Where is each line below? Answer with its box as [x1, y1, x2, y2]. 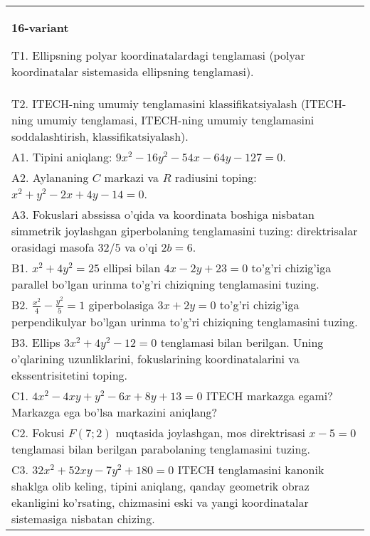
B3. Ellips [11, 333, 60, 350]
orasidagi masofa [11, 239, 95, 255]
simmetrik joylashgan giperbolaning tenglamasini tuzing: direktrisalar [11, 223, 358, 239]
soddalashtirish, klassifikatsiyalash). [11, 128, 189, 144]
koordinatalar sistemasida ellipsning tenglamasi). [11, 63, 254, 80]
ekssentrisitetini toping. [11, 366, 127, 383]
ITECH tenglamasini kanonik [177, 461, 324, 478]
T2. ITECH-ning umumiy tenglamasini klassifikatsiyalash [11, 95, 297, 112]
